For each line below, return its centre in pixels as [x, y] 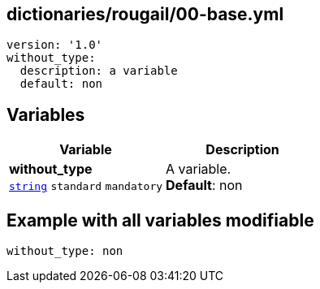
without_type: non [65, 251]
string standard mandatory [86, 187]
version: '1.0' [55, 45]
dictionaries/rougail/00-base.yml [145, 14]
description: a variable [99, 71]
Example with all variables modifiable [160, 220]
